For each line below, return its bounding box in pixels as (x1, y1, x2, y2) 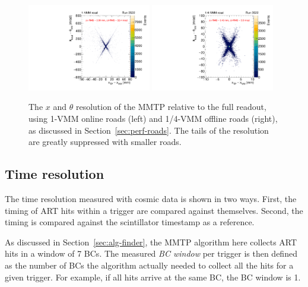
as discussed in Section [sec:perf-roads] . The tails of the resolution (28, 124, 269, 136)
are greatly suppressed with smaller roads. (28, 135, 182, 148)
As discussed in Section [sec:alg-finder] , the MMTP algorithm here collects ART (5, 235, 297, 248)
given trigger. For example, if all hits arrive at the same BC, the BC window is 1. (5, 270, 301, 283)
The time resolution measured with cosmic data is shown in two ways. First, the (5, 193, 297, 204)
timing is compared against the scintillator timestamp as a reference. (5, 216, 255, 228)
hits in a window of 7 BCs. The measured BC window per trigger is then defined (5, 247, 297, 260)
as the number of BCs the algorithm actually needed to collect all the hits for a (5, 258, 294, 271)
